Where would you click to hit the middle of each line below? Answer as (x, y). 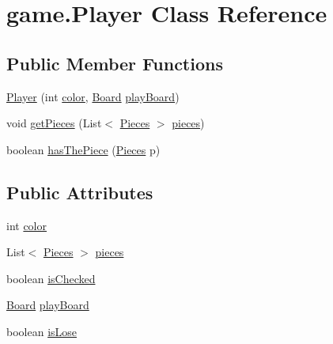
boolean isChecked (51, 278)
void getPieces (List (54, 123)
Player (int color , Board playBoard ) (93, 96)
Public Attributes (80, 192)
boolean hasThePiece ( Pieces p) (83, 149)
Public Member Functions (115, 63)
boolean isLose (42, 331)
